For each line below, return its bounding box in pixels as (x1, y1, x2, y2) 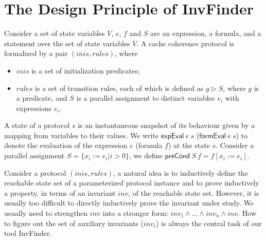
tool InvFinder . (4, 228, 52, 238)
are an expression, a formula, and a (150, 28, 261, 39)
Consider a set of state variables (4, 28, 105, 39)
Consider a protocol (4, 167, 66, 178)
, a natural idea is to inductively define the (113, 167, 248, 178)
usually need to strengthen (4, 208, 88, 218)
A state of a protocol (4, 120, 70, 131)
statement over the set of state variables (4, 38, 130, 48)
